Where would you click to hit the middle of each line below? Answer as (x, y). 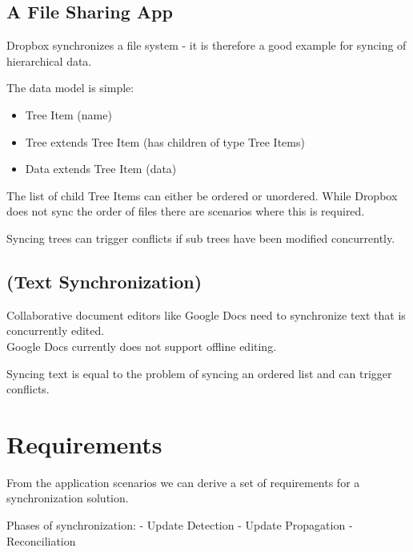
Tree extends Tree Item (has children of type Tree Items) (165, 141)
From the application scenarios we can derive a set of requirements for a (183, 482)
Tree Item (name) (68, 114)
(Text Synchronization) (104, 281)
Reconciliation (41, 540)
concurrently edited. (56, 330)
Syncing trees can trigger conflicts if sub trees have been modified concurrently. (201, 238)
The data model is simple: (70, 88)
